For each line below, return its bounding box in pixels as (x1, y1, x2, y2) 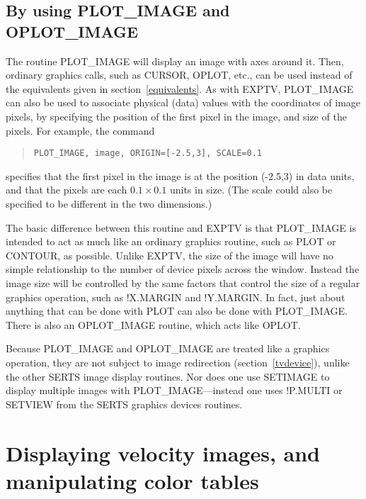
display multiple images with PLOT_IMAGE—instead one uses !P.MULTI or (6, 383, 343, 398)
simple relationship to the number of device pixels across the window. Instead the (6, 262, 360, 276)
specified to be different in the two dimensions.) (6, 196, 212, 211)
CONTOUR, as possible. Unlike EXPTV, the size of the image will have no (6, 247, 333, 262)
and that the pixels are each (6, 182, 127, 197)
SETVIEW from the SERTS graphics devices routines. (6, 396, 243, 411)
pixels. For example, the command (6, 123, 155, 138)
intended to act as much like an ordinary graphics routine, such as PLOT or (6, 234, 336, 249)
